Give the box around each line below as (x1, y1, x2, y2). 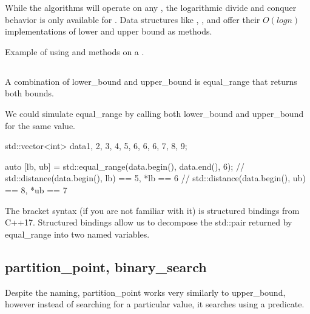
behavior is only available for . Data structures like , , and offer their (5, 13, 260, 25)
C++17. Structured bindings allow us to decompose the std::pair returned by (5, 216, 292, 229)
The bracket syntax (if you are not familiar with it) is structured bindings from (5, 204, 300, 216)
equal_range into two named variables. (5, 227, 150, 240)
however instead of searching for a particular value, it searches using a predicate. (5, 298, 305, 310)
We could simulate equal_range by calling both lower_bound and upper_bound (5, 107, 304, 119)
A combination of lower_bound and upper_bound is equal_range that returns (5, 75, 297, 87)
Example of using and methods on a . (5, 45, 144, 58)
